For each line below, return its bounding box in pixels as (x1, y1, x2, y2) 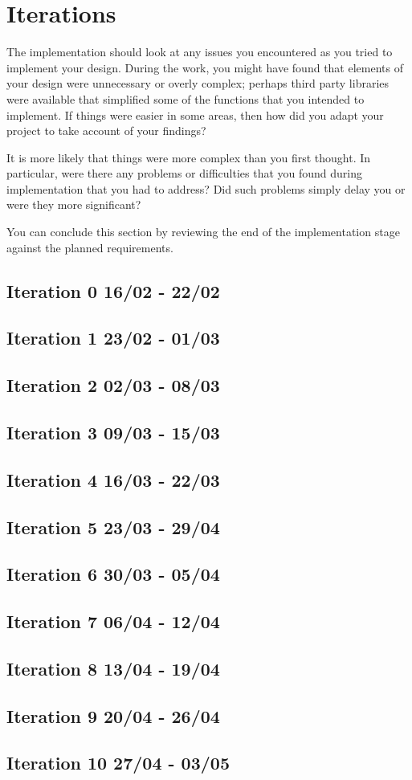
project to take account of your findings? (6, 122, 206, 139)
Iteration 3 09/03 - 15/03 (6, 419, 220, 444)
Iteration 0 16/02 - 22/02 (6, 278, 220, 303)
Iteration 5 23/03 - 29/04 (6, 514, 220, 539)
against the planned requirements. (6, 239, 173, 255)
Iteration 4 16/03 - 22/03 (6, 467, 220, 492)
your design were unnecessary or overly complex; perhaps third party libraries (6, 75, 390, 92)
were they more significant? (6, 196, 141, 213)
